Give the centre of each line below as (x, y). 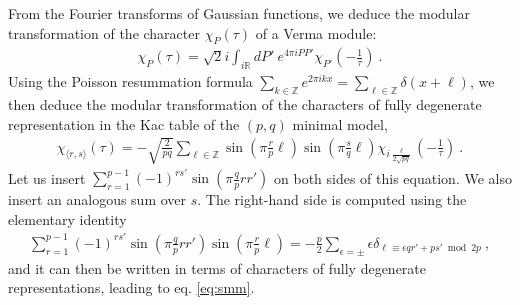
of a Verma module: (316, 32)
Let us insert (47, 177)
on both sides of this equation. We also (393, 177)
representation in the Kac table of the (124, 123)
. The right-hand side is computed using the (332, 199)
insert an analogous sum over (97, 199)
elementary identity (67, 218)
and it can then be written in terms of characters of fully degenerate (217, 267)
